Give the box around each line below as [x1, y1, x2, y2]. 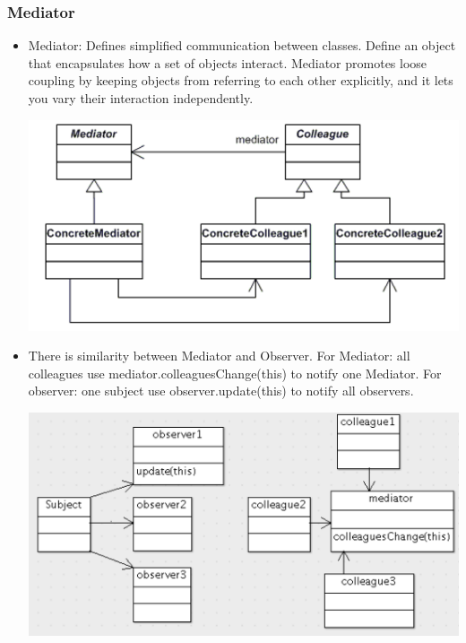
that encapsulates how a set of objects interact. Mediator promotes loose [28, 53, 427, 72]
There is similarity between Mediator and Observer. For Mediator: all [28, 346, 410, 365]
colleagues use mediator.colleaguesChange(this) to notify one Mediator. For [28, 363, 442, 382]
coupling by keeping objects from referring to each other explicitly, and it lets [28, 71, 453, 90]
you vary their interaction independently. [28, 89, 254, 107]
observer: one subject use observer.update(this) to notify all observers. [28, 381, 414, 400]
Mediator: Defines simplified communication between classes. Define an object [28, 36, 456, 55]
